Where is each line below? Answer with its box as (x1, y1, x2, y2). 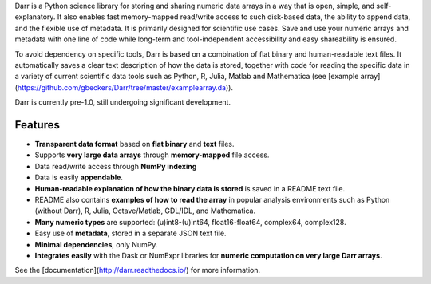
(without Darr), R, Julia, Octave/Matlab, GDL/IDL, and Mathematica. (34, 206, 255, 215)
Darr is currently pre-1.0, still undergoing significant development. (14, 97, 231, 107)
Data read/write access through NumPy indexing (34, 161, 197, 171)
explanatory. (14, 12, 56, 22)
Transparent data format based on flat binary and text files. (34, 140, 235, 149)
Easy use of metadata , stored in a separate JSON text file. (34, 228, 227, 239)
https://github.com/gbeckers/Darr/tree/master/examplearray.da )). (17, 82, 233, 92)
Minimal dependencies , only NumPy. (34, 239, 158, 249)
